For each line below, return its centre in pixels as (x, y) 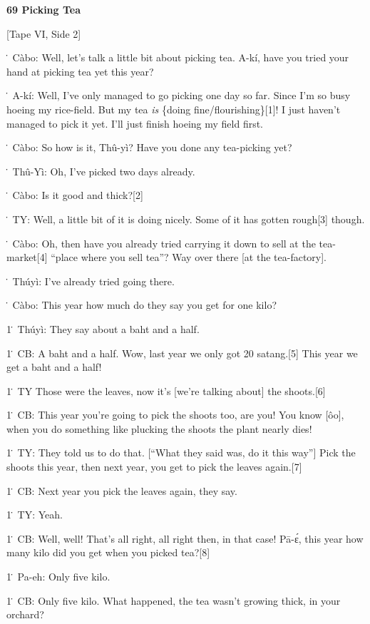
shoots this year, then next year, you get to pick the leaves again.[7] (154, 467)
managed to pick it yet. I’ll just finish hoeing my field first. (135, 123)
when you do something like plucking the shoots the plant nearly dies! (159, 428)
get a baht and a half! (54, 367)
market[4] (27, 257)
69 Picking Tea (44, 9)
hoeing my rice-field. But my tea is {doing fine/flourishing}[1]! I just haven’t (174, 109)
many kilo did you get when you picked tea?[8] (108, 552)
